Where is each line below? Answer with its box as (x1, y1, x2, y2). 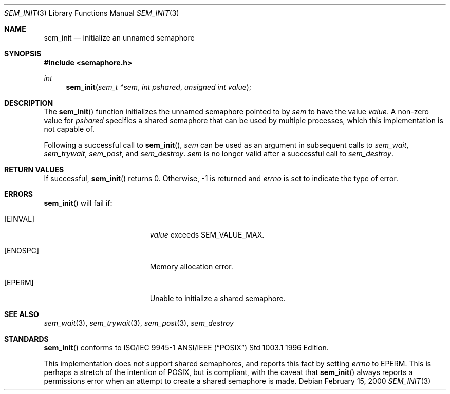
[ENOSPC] (4, 246, 40, 255)
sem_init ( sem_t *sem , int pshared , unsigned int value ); (66, 83, 252, 91)
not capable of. (44, 125, 95, 133)
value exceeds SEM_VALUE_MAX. (149, 230, 265, 239)
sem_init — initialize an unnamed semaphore (44, 33, 195, 42)
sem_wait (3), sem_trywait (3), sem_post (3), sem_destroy (44, 319, 234, 327)
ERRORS (4, 190, 33, 199)
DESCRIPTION (4, 98, 53, 107)
